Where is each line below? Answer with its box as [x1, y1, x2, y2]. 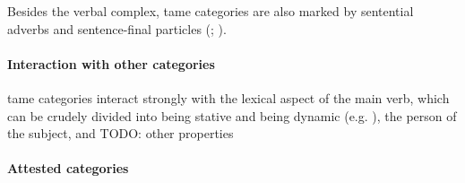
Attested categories [7, 159, 129, 178]
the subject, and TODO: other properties [7, 124, 234, 143]
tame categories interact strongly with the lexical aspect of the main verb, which [7, 88, 450, 107]
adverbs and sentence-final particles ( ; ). [7, 19, 227, 38]
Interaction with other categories [7, 54, 215, 73]
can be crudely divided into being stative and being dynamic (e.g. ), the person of [7, 106, 457, 125]
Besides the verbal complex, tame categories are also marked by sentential [7, 2, 414, 20]
